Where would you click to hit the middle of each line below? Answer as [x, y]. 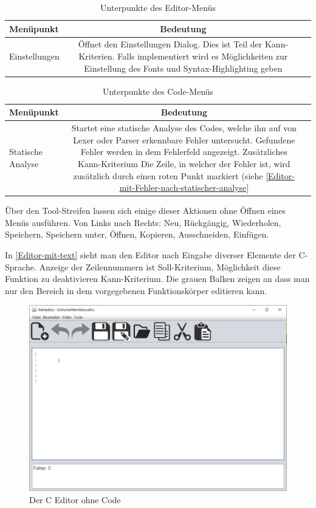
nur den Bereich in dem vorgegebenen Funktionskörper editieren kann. [136, 290]
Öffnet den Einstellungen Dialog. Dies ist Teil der [170, 44]
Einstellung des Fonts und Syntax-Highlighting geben [183, 68]
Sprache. [21, 266]
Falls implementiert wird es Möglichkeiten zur [203, 56]
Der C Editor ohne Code [75, 499]
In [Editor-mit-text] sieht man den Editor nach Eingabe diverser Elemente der [150, 255]
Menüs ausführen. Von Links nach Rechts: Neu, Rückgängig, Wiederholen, [143, 222]
